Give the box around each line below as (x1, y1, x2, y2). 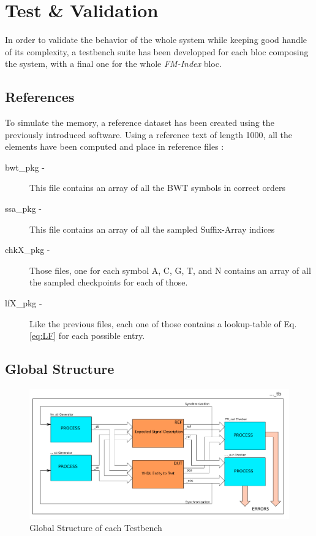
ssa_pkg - (5, 202, 42, 215)
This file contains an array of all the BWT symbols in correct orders (29, 181, 286, 194)
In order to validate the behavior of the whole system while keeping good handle (5, 33, 307, 46)
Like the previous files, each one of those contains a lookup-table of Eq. (29, 317, 297, 330)
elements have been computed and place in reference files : (5, 140, 224, 153)
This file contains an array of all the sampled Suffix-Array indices (29, 222, 275, 235)
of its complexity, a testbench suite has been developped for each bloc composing (5, 45, 309, 58)
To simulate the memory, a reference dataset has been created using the (5, 116, 274, 129)
